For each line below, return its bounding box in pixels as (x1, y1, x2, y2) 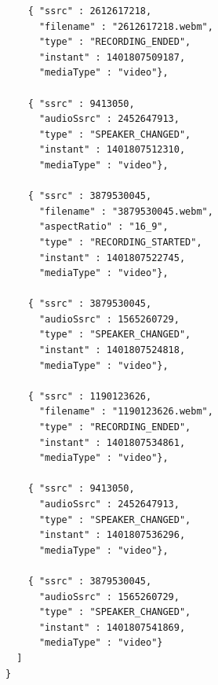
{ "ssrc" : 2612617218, (27, 6, 152, 17)
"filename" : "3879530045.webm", (38, 205, 213, 217)
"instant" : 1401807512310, (38, 144, 186, 156)
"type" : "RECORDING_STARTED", (38, 236, 202, 248)
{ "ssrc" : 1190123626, (27, 390, 152, 402)
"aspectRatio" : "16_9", (38, 221, 169, 233)
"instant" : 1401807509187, (38, 51, 186, 63)
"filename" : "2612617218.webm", (38, 20, 213, 32)
